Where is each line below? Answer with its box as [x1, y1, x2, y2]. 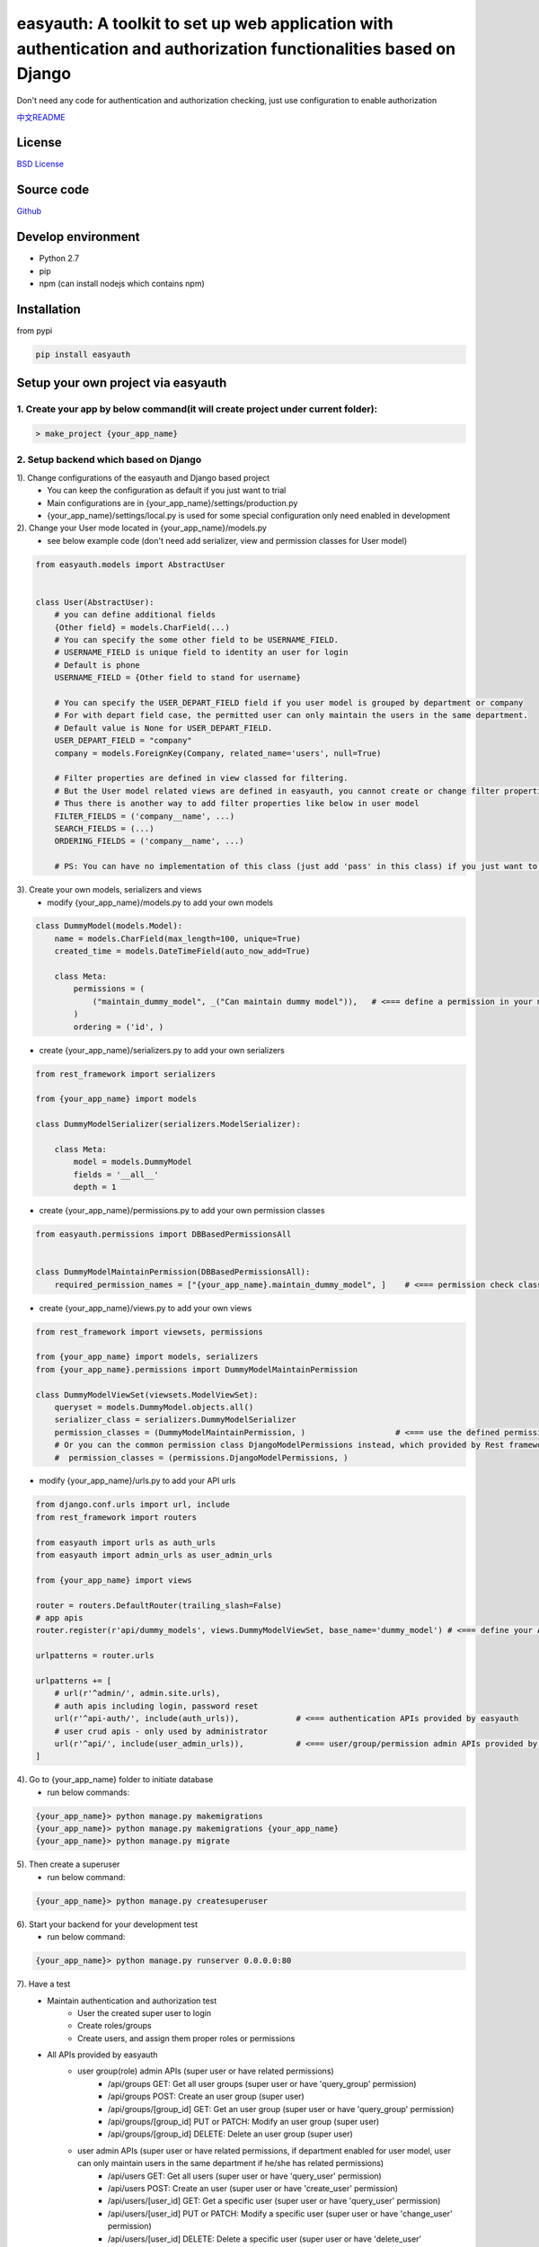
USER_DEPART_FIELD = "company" [54, 735, 192, 746]
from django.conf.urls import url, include [35, 1499, 231, 1510]
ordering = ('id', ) [73, 1021, 164, 1032]
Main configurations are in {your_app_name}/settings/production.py [47, 497, 298, 508]
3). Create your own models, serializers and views [16, 884, 202, 895]
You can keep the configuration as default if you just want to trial [47, 485, 287, 496]
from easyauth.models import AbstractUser [35, 559, 225, 570]
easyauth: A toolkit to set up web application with [16, 13, 394, 33]
